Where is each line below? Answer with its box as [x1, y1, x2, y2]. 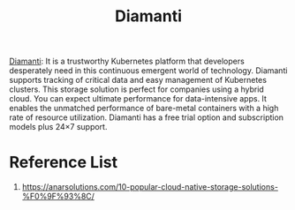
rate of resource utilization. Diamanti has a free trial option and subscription [9, 112, 284, 123]
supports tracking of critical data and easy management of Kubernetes [9, 75, 268, 86]
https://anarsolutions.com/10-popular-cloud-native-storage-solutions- [21, 182, 278, 192]
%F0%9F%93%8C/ [21, 191, 95, 202]
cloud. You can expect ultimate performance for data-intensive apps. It [9, 94, 268, 104]
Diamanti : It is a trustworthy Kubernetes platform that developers [9, 56, 245, 67]
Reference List [9, 153, 117, 173]
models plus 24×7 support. [9, 122, 108, 132]
